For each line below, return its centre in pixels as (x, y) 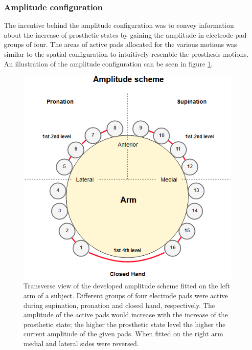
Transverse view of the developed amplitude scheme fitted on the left (127, 286)
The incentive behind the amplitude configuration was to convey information (119, 25)
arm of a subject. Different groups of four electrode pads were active (126, 295)
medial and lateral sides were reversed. (81, 343)
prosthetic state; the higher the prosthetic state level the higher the (125, 324)
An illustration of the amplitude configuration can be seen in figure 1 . (108, 63)
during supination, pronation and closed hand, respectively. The (119, 305)
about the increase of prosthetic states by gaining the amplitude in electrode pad (125, 34)
